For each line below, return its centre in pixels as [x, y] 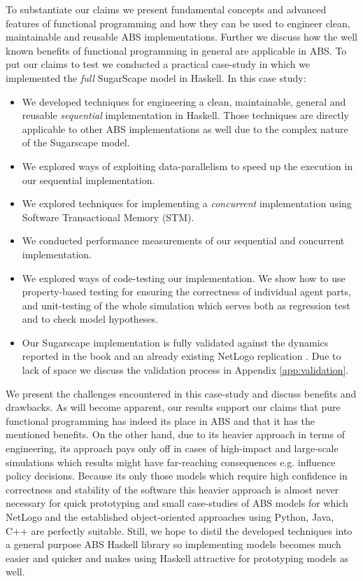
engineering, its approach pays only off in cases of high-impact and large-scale [172, 448]
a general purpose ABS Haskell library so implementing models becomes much [173, 544]
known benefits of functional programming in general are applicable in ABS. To [176, 50]
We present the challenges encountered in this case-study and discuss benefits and [181, 393]
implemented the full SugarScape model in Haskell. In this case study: [156, 77]
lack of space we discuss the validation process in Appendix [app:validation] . [185, 370]
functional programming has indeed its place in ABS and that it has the [160, 420]
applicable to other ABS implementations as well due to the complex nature [185, 128]
